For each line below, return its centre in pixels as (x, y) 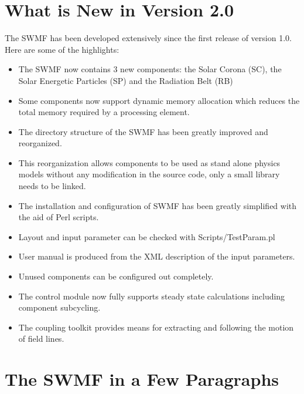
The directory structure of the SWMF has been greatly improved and (143, 131)
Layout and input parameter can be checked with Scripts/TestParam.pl (147, 236)
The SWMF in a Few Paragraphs (142, 379)
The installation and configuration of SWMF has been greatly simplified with (158, 205)
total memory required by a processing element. (104, 112)
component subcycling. (59, 307)
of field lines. (41, 339)
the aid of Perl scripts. (59, 217)
